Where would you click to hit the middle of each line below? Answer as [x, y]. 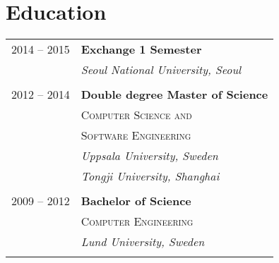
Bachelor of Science [136, 201]
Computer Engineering [137, 221]
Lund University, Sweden [143, 242]
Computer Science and [136, 115]
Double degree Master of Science [174, 94]
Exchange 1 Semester [141, 49]
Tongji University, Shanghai [150, 176]
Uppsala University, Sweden [149, 156]
